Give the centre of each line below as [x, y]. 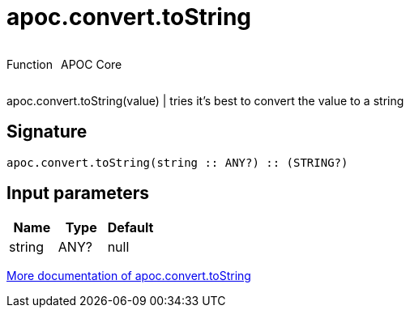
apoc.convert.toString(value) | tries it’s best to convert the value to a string [205, 100]
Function [30, 64]
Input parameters [78, 193]
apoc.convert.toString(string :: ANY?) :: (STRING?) [177, 162]
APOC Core [91, 64]
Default [130, 228]
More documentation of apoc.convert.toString [129, 276]
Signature [47, 132]
